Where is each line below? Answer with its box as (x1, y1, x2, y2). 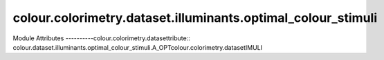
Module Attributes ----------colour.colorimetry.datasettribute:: (12, 34, 190, 42)
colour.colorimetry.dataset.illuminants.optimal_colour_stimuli (12, 10, 378, 25)
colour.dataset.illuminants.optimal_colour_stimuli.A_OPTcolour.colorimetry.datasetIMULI (12, 43, 263, 51)
